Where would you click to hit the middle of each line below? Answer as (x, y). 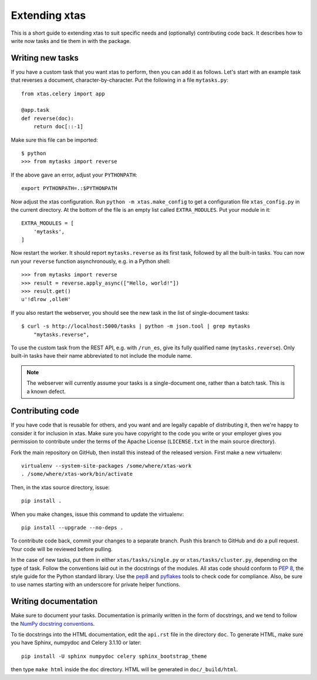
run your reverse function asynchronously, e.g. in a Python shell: (90, 261)
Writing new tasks (45, 58)
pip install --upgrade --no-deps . (72, 527)
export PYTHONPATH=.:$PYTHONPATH (69, 189)
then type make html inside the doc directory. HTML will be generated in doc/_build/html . (124, 669)
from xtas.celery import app (63, 94)
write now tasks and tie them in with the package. (71, 41)
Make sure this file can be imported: (54, 140)
